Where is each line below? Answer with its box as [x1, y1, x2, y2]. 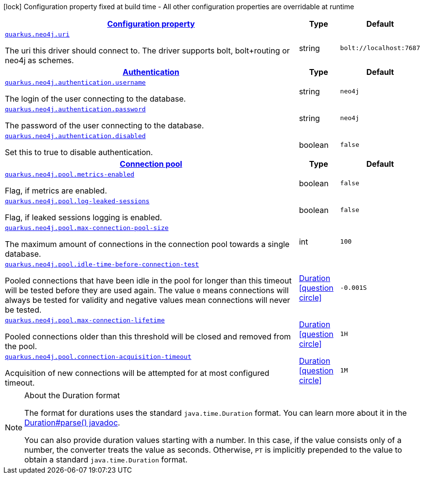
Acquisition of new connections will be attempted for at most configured [5, 368, 269, 378]
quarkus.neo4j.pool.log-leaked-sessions [5, 197, 150, 205]
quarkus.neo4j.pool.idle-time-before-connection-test [5, 261, 199, 268]
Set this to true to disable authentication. [5, 147, 153, 157]
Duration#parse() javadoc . [24, 418, 120, 427]
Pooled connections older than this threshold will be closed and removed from [5, 332, 291, 341]
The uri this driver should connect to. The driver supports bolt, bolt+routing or [5, 46, 290, 55]
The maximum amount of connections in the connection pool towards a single [5, 239, 290, 249]
